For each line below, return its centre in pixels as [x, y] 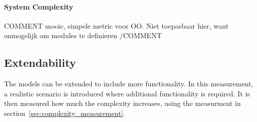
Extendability [40, 63]
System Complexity [39, 6]
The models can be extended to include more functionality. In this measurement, [129, 84]
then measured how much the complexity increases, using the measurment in [122, 103]
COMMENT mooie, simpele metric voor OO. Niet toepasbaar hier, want [116, 25]
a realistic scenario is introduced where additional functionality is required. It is [127, 93]
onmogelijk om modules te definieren [61, 35]
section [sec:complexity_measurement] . [65, 113]
